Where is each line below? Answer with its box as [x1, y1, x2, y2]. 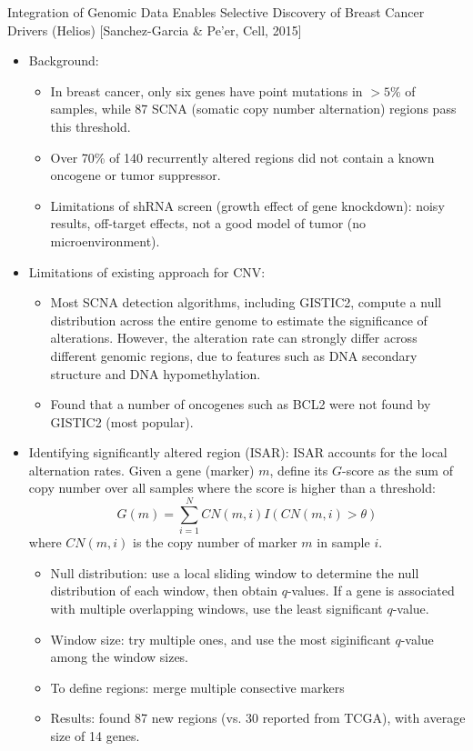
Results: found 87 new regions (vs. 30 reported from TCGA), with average [50, 708, 466, 727]
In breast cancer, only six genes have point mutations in [50, 81, 363, 100]
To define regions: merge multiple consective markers [50, 677, 345, 696]
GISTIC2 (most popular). [50, 412, 194, 431]
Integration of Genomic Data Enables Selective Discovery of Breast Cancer [7, 3, 425, 21]
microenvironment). [50, 231, 160, 250]
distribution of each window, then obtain [50, 581, 278, 600]
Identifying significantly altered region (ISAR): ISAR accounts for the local [28, 443, 448, 462]
